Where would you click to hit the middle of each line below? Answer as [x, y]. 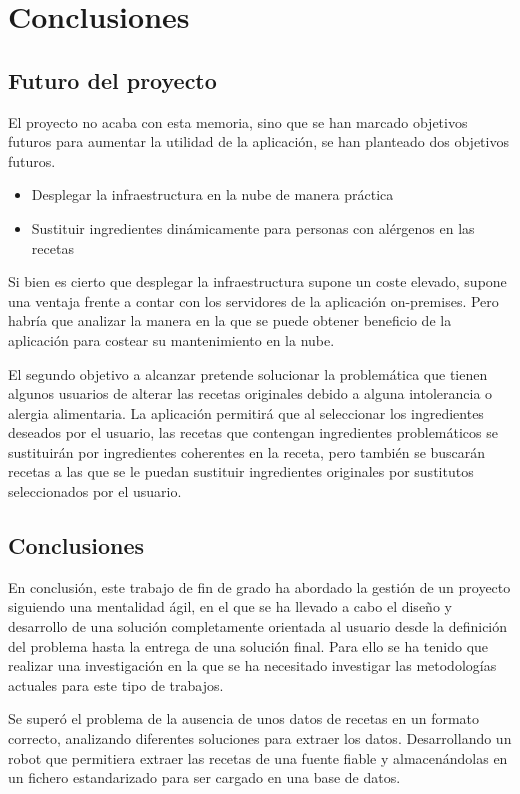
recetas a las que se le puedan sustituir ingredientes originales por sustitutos [241, 471]
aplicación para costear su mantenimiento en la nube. [171, 339]
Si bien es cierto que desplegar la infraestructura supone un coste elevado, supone [257, 281]
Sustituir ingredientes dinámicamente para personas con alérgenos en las [253, 227]
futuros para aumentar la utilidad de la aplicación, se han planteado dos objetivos [258, 141]
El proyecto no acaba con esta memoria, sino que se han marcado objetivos [238, 121]
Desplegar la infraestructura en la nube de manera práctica [212, 194]
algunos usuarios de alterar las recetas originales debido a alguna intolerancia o [250, 393]
